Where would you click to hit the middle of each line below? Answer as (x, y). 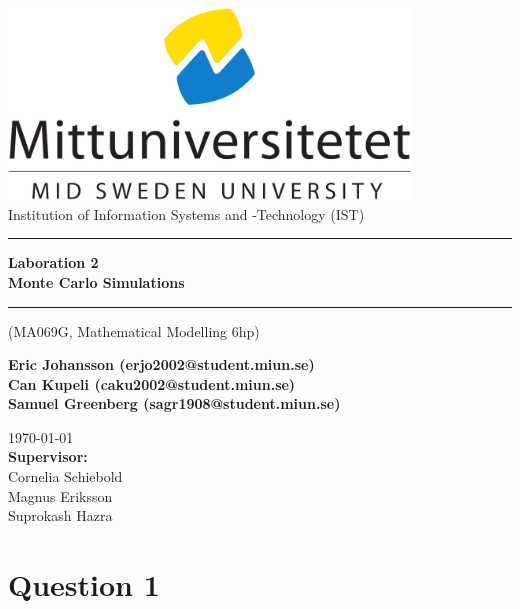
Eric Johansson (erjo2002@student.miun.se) (161, 364)
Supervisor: (48, 456)
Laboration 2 (53, 262)
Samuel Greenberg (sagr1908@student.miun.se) (174, 403)
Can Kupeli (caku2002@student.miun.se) (152, 383)
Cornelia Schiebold (65, 476)
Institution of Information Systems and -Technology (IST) (186, 213)
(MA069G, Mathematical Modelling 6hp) (134, 330)
